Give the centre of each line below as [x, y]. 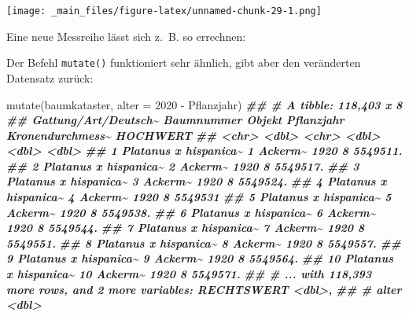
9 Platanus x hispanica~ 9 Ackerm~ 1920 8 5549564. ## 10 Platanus [200, 258]
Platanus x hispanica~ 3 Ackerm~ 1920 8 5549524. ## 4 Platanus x [197, 181]
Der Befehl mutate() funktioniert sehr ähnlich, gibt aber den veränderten [184, 62]
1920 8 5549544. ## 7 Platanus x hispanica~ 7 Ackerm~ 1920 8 [186, 228]
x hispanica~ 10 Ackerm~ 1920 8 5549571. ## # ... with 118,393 [189, 274]
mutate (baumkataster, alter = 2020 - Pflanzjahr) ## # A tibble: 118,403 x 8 [204, 104]
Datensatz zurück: [50, 77]
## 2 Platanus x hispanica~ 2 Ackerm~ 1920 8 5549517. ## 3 [183, 165]
